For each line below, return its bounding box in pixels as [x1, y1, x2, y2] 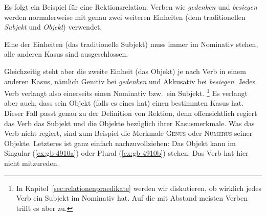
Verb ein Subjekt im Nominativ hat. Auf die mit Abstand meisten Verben [16, 193, 248, 203]
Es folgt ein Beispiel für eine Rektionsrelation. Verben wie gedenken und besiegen [4, 2, 257, 12]
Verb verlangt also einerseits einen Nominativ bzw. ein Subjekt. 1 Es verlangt [4, 86, 248, 98]
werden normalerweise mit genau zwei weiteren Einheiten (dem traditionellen [4, 11, 246, 22]
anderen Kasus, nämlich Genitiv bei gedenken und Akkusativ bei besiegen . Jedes [4, 76, 256, 86]
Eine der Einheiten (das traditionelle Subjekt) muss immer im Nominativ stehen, [4, 38, 258, 49]
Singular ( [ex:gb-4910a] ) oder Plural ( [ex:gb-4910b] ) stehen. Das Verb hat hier [4, 148, 249, 158]
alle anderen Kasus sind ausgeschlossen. [4, 49, 128, 59]
